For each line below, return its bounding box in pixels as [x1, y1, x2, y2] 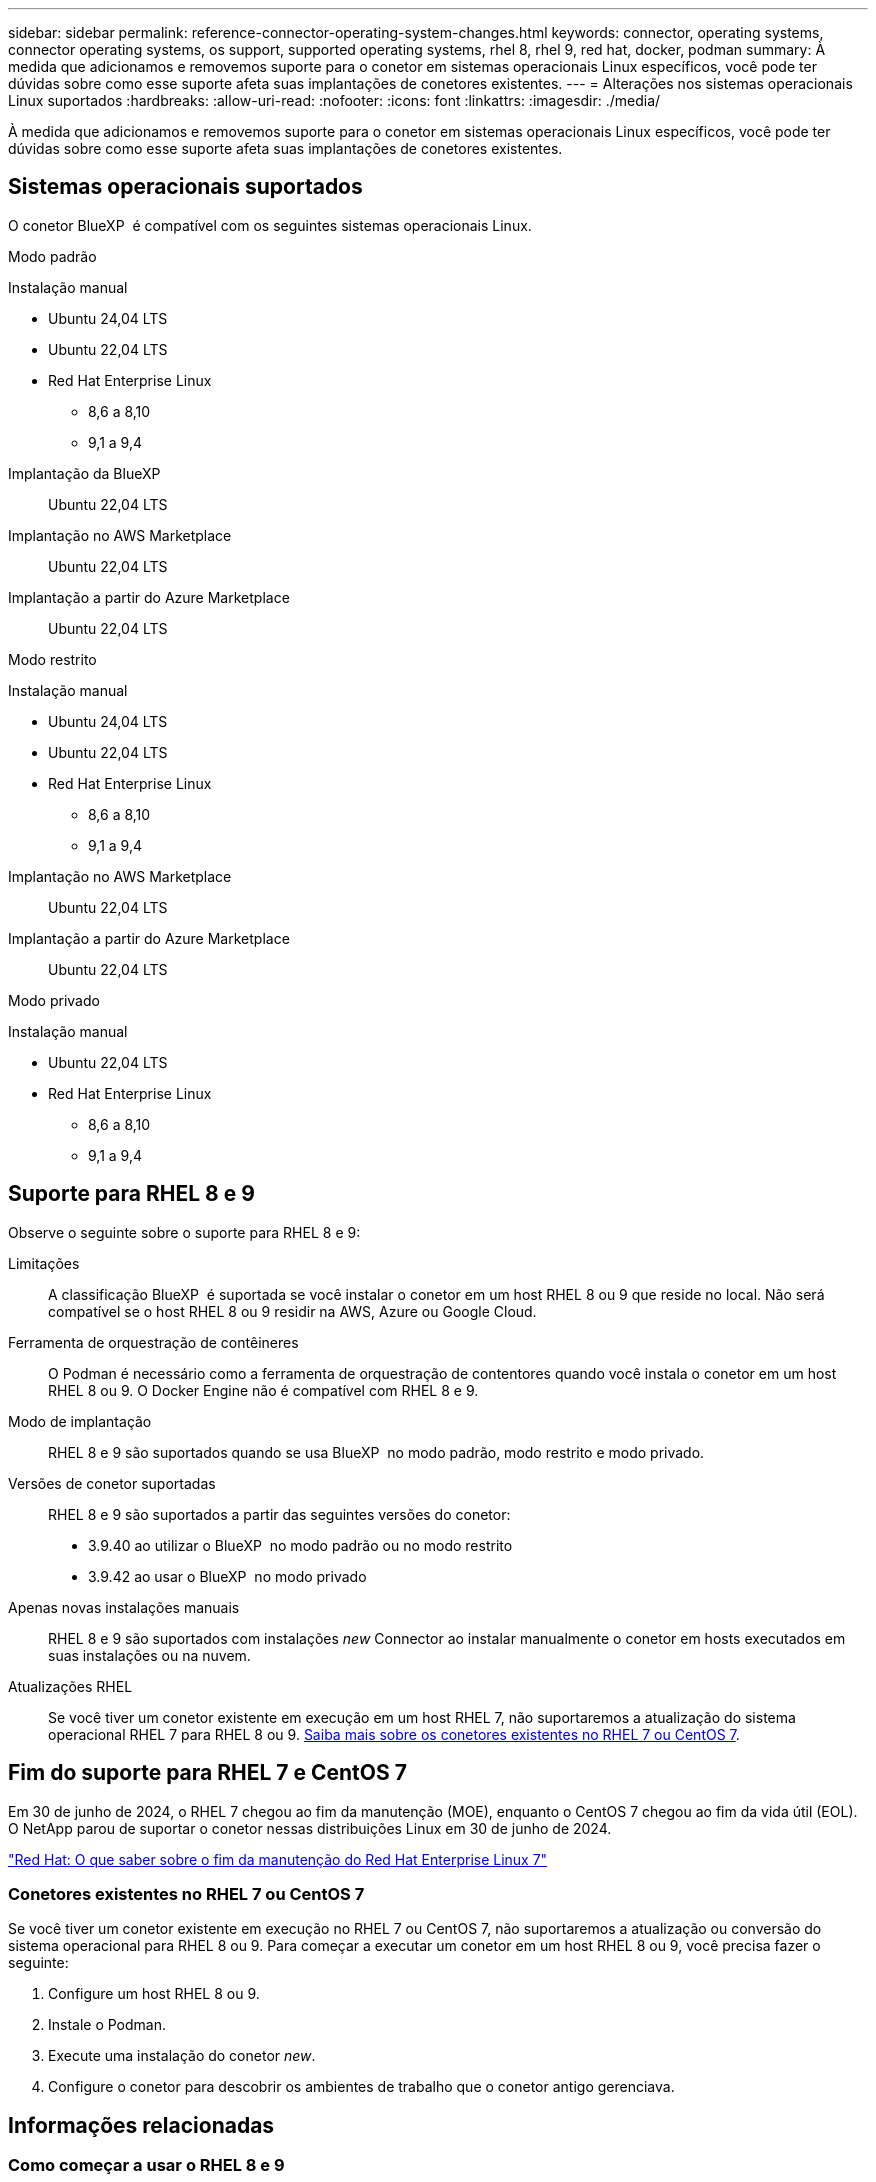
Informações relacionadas [8, 2112, 275, 2138]
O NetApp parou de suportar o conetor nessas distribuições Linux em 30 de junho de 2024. [8, 1819, 612, 1837]
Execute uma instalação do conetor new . [48, 2047, 316, 2065]
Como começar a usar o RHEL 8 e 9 [8, 2155, 285, 2176]
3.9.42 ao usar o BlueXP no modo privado [88, 1567, 367, 1585]
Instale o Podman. [48, 2016, 167, 2034]
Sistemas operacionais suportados [8, 174, 363, 200]
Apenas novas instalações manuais [8, 1598, 240, 1616]
